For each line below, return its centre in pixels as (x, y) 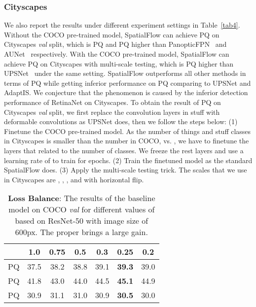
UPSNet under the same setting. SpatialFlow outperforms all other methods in (125, 73)
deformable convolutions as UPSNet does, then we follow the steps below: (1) (121, 121)
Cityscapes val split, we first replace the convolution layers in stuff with (112, 112)
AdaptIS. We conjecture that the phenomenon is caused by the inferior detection (126, 92)
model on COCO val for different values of (82, 209)
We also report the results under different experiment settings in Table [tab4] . (122, 25)
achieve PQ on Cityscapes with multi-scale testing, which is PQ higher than (119, 63)
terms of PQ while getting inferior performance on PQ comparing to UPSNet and (128, 83)
